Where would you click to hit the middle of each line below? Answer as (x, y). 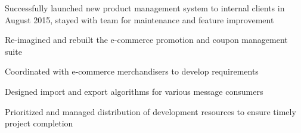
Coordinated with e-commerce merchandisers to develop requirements (132, 71)
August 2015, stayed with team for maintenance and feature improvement (139, 19)
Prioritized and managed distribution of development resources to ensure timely (150, 111)
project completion (39, 123)
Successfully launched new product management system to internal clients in (145, 8)
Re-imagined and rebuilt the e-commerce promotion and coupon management (146, 40)
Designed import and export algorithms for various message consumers (134, 91)
